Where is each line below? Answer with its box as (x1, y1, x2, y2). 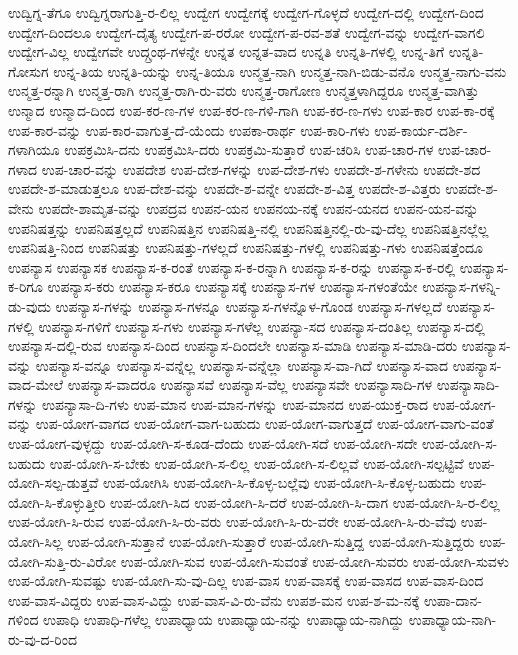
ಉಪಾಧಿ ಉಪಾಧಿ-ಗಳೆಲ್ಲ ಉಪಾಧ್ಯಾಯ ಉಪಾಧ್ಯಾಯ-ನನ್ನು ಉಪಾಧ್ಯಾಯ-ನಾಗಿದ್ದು (43, 609, 405, 630)
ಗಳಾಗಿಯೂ (8, 139, 60, 160)
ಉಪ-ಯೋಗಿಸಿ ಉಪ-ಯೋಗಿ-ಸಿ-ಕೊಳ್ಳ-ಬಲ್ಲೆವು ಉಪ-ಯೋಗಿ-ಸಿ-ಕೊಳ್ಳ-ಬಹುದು (102, 472, 456, 493)
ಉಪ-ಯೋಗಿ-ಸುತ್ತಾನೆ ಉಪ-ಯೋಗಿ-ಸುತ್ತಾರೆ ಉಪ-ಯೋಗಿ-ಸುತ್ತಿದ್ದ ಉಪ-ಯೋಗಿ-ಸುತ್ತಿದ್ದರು (67, 531, 475, 552)
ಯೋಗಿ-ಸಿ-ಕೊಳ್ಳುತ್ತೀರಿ (8, 491, 106, 512)
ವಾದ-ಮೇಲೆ (8, 374, 64, 395)
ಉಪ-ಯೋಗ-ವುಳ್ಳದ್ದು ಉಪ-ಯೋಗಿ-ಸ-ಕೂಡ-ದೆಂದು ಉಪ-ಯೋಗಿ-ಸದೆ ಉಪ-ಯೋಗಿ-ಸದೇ (8, 433, 418, 454)
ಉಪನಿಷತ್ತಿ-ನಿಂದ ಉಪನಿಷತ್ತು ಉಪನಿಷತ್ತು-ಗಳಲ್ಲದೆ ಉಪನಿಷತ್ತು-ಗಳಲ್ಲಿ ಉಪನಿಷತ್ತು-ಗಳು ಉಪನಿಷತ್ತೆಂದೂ (8, 237, 483, 258)
